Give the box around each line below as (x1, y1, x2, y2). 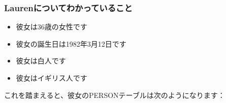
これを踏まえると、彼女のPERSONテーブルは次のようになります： (4, 89, 225, 100)
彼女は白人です (16, 55, 66, 66)
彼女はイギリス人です (16, 73, 87, 83)
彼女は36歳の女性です (16, 21, 87, 32)
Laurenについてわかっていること (4, 1, 133, 14)
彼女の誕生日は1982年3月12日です (16, 38, 126, 49)
